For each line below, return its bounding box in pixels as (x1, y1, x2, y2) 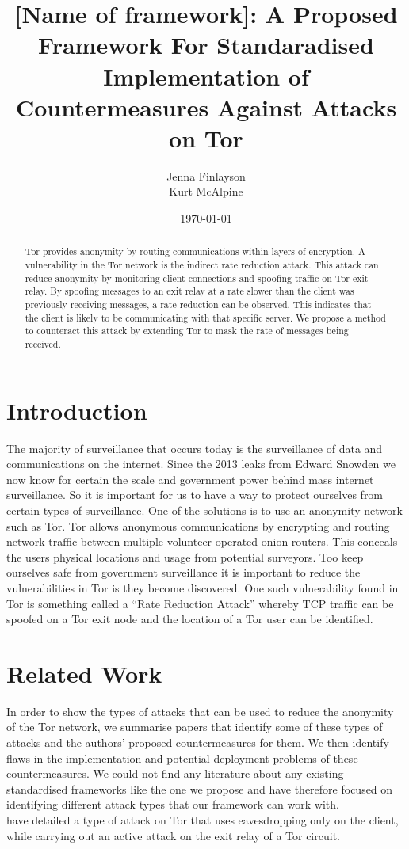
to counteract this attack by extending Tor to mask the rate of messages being (25, 324, 349, 337)
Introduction (6, 394, 147, 426)
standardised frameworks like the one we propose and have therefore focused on (6, 780, 393, 797)
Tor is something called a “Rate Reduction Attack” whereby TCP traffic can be (6, 595, 394, 611)
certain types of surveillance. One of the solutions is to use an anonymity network (6, 502, 403, 519)
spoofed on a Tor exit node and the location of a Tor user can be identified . (6, 611, 373, 627)
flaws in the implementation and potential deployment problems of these (6, 749, 358, 766)
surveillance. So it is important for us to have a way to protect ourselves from (6, 486, 384, 503)
